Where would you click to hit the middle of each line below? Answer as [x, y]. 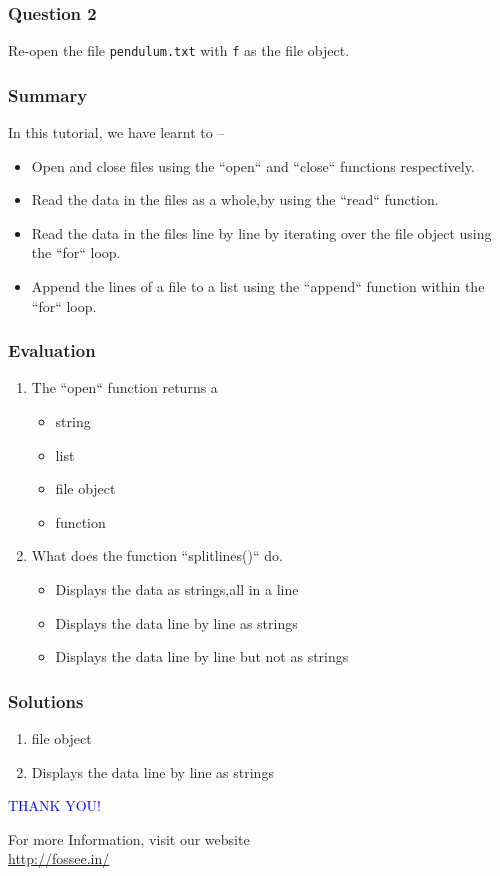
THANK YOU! [54, 805]
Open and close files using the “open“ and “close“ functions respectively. [253, 165]
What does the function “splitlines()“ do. [157, 555]
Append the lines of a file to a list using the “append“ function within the [258, 286]
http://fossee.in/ [59, 858]
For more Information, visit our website [129, 838]
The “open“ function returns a [124, 387]
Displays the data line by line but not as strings [202, 656]
